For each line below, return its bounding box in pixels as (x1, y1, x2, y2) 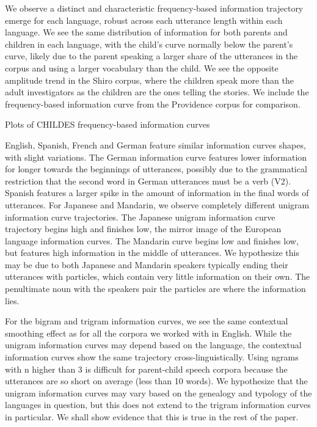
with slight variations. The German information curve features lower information (5, 150, 307, 163)
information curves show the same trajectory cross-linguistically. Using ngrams (5, 351, 299, 363)
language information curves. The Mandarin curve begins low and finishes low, (5, 234, 299, 247)
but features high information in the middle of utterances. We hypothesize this (5, 246, 299, 259)
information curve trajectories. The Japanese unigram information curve (5, 210, 275, 223)
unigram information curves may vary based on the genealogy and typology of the (5, 386, 312, 399)
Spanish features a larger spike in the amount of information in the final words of (5, 186, 309, 199)
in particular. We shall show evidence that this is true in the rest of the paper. (5, 411, 299, 423)
